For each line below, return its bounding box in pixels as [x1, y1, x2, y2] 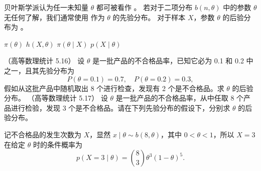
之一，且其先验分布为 [4, 65, 74, 75]
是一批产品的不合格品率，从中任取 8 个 [115, 93, 244, 103]
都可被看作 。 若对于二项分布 [96, 2, 193, 12]
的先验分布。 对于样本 [112, 12, 186, 22]
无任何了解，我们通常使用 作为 [4, 12, 105, 22]
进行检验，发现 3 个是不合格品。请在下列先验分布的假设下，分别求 [11, 102, 230, 113]
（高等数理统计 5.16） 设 [4, 55, 85, 66]
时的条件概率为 [33, 139, 82, 149]
